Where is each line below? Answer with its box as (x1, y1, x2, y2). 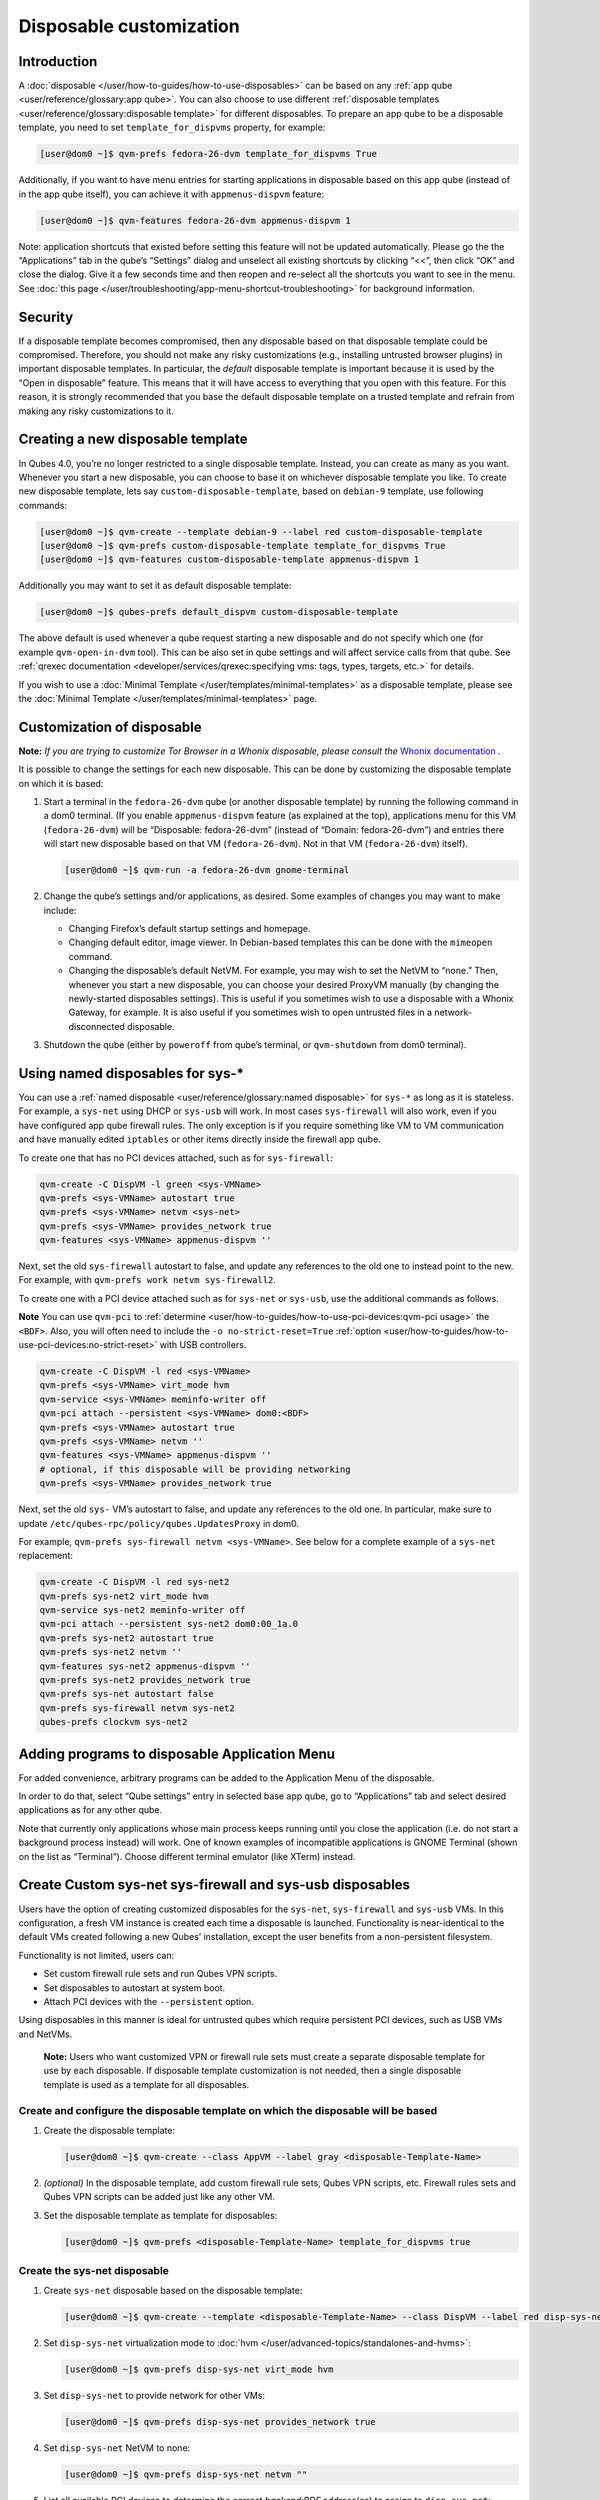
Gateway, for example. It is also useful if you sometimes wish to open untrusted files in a (68, 1006, 433, 1019)
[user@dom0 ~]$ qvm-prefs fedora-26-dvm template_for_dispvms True (39, 148, 378, 160)
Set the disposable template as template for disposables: (43, 2209, 278, 2221)
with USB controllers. (159, 1339, 247, 1351)
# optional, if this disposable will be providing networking (39, 1463, 351, 1475)
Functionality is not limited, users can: (18, 1949, 175, 1961)
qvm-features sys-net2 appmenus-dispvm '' (39, 1660, 251, 1672)
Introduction (18, 53, 98, 70)
